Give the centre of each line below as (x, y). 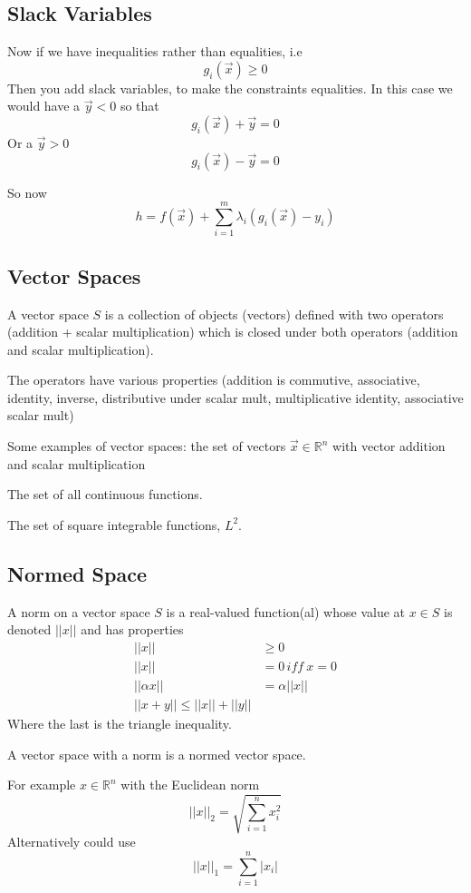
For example (42, 785)
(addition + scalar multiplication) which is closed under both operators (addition (233, 332)
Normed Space (77, 573)
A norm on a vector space (79, 611)
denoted (29, 629)
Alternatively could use (72, 842)
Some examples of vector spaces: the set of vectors (147, 446)
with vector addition (389, 446)
